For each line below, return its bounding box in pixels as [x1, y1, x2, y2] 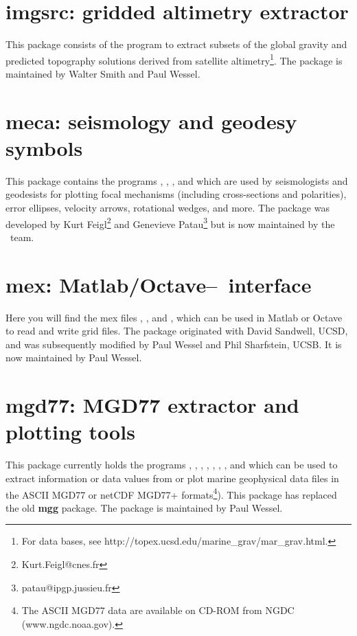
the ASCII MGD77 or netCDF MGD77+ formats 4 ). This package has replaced [5, 485, 337, 501]
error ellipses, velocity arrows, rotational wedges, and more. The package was [5, 201, 330, 215]
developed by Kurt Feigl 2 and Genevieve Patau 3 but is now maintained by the [5, 214, 335, 231]
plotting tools [5, 418, 135, 446]
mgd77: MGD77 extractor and [5, 391, 299, 419]
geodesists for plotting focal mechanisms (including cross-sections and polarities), [5, 187, 347, 201]
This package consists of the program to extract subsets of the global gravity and [5, 37, 347, 52]
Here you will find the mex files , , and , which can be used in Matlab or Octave [5, 310, 343, 324]
